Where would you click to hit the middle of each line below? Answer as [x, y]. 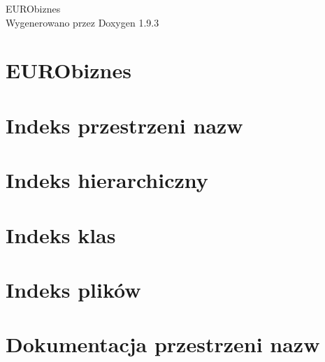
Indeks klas [61, 234]
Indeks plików [73, 289]
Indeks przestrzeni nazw [124, 125]
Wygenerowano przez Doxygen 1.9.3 [82, 22]
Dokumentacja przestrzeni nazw [163, 344]
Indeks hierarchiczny [107, 180]
